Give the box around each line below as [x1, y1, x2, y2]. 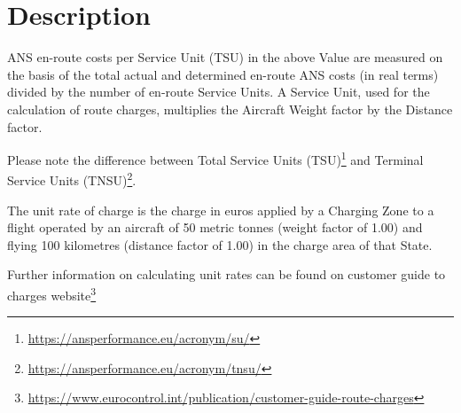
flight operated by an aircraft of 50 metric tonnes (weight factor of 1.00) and [7, 218, 423, 237]
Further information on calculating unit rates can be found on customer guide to [7, 265, 446, 284]
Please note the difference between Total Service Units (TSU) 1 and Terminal [7, 148, 424, 168]
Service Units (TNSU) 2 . [7, 168, 137, 189]
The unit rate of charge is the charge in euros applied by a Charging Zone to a [7, 200, 434, 219]
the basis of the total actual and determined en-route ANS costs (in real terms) [7, 65, 439, 83]
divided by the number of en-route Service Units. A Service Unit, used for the [7, 82, 430, 101]
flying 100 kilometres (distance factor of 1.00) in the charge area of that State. [7, 235, 433, 253]
